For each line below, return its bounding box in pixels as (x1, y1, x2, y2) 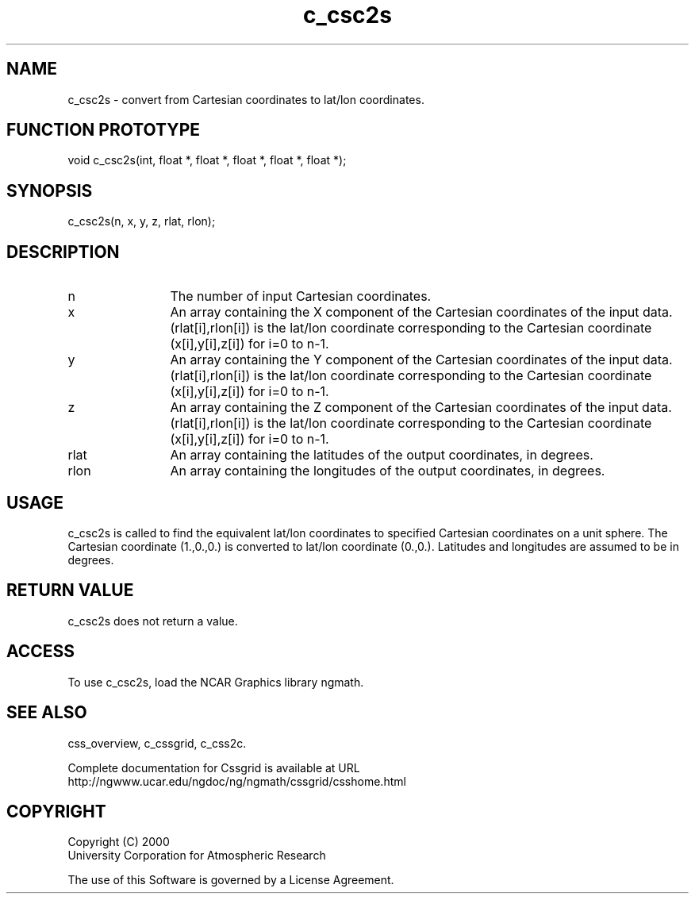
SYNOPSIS (6, 180, 93, 201)
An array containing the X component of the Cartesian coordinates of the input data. (170, 304, 673, 321)
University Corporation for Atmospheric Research (67, 848, 326, 863)
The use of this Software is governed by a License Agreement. (67, 873, 394, 887)
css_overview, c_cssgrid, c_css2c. (67, 736, 247, 750)
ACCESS (6, 641, 75, 662)
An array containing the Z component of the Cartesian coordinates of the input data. (170, 399, 672, 416)
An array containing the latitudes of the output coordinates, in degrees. (170, 447, 593, 463)
